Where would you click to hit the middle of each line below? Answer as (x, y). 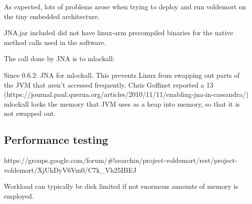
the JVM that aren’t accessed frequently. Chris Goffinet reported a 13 (109, 84)
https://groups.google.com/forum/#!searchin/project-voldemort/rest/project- (121, 160)
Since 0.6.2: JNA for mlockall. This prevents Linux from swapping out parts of (122, 75)
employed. (19, 195)
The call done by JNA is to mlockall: (59, 58)
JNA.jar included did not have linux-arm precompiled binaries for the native (119, 33)
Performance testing (56, 140)
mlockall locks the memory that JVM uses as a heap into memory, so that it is (122, 103)
